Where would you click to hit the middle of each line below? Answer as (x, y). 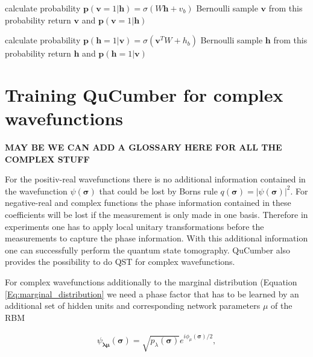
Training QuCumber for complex (144, 94)
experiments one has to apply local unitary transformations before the (134, 226)
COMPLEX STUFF (47, 159)
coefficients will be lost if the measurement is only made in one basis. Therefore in (156, 215)
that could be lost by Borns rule (158, 191)
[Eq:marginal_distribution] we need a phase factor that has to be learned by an (152, 293)
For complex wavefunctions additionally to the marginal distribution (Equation (151, 282)
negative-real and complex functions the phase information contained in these (148, 203)
